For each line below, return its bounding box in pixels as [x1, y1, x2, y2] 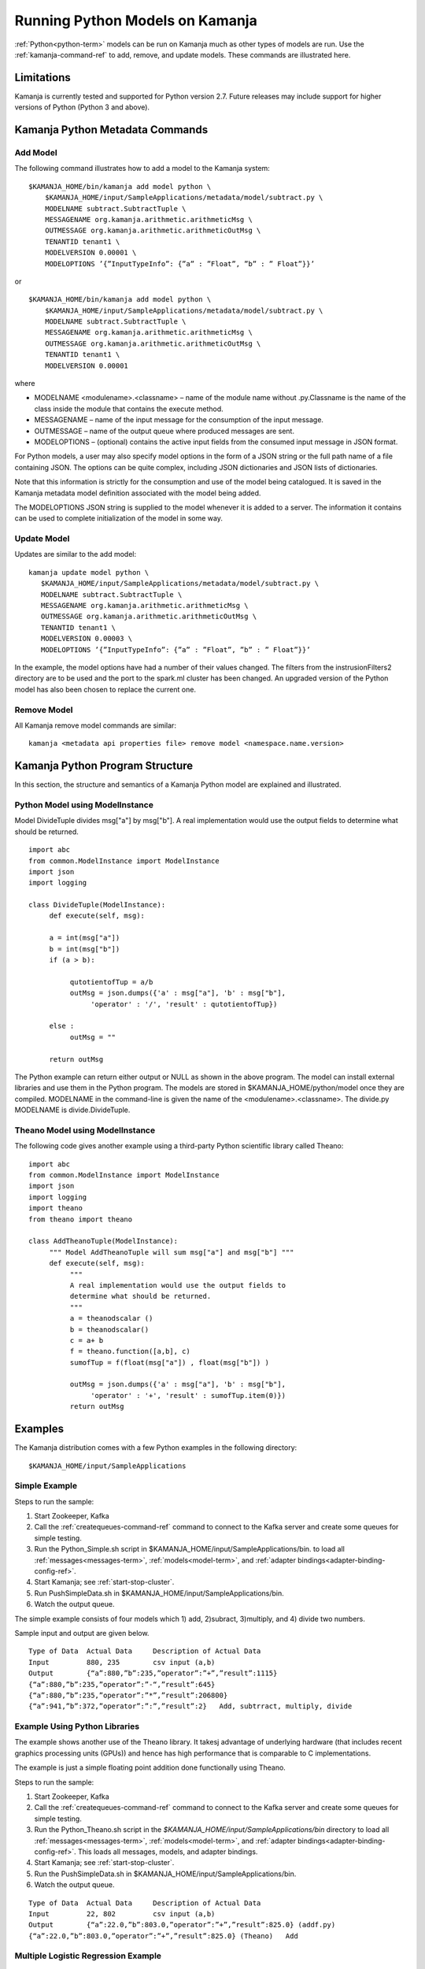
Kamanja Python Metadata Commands [14, 123, 209, 137]
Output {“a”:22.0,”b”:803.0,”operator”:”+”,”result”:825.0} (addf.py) [28, 1920, 336, 1930]
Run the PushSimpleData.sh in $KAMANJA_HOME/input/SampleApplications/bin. [34, 1869, 297, 1878]
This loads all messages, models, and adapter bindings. [77, 1847, 258, 1856]
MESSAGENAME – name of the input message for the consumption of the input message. [34, 415, 324, 425]
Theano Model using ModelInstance [14, 1125, 156, 1136]
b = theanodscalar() [69, 1325, 150, 1334]
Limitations [14, 71, 71, 84]
